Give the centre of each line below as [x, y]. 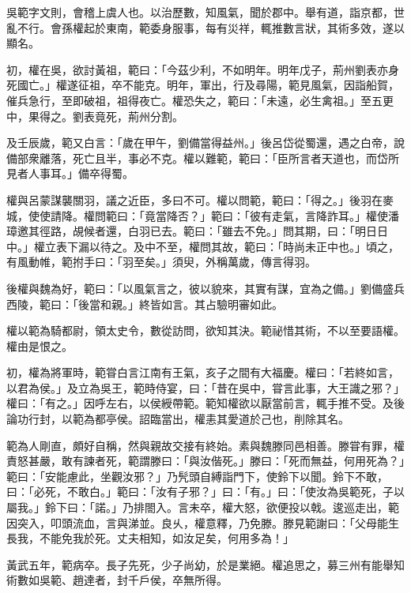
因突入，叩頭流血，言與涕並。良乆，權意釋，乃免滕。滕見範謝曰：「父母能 [197, 522]
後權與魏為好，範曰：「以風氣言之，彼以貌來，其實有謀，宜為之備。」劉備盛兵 [205, 288]
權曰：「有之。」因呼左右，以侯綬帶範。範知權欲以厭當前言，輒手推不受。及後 [205, 403]
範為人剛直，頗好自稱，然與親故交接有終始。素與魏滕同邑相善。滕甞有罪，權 [205, 445]
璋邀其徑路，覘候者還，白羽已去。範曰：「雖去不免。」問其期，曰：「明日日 [197, 231]
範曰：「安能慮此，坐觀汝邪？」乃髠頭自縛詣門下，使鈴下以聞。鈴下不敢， [197, 476]
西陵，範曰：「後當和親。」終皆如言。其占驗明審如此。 [145, 304]
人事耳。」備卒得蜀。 [81, 173]
